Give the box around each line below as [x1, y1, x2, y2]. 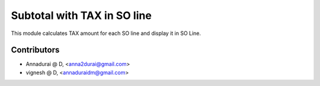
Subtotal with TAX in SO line [11, 9, 152, 22]
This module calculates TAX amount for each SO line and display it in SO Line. [11, 30, 201, 37]
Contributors [11, 45, 60, 55]
